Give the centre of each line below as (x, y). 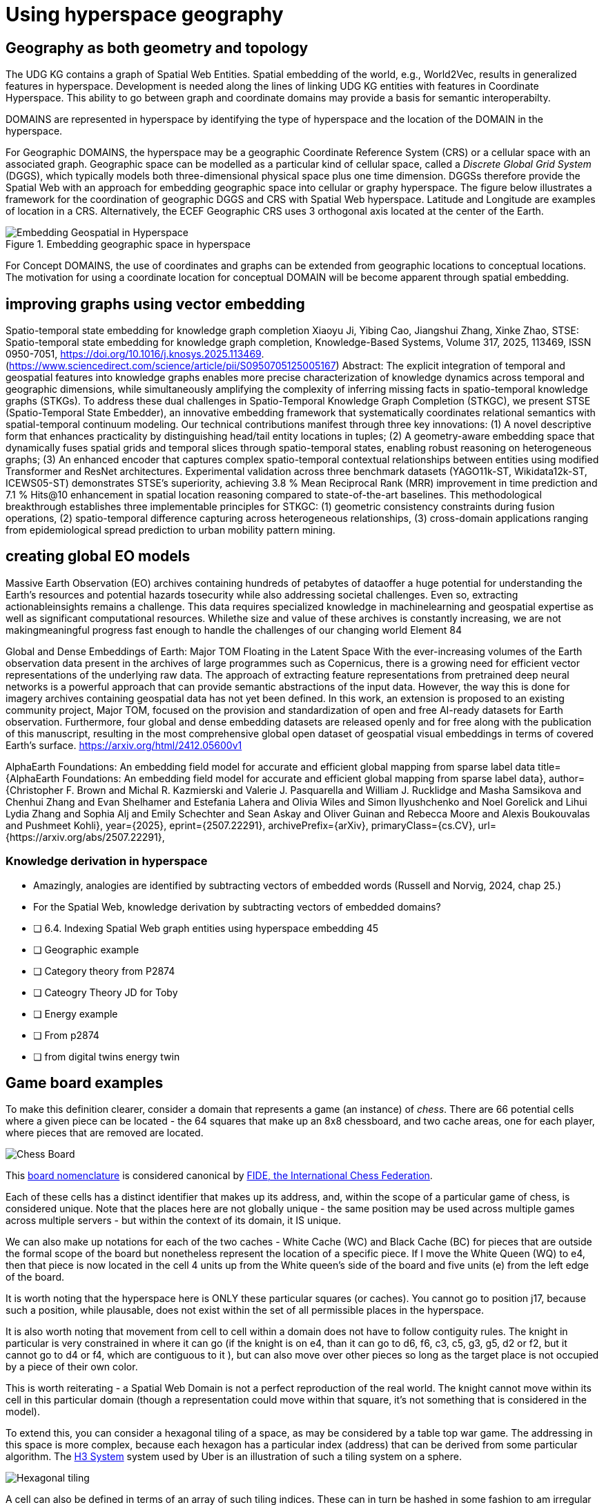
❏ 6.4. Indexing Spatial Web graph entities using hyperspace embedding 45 (206, 928)
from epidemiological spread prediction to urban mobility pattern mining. (171, 530)
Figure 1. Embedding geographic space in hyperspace (128, 244)
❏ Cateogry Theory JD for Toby (106, 992)
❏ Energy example (76, 1013)
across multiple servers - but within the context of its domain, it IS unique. (173, 1221)
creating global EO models (98, 556)
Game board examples (85, 1083)
